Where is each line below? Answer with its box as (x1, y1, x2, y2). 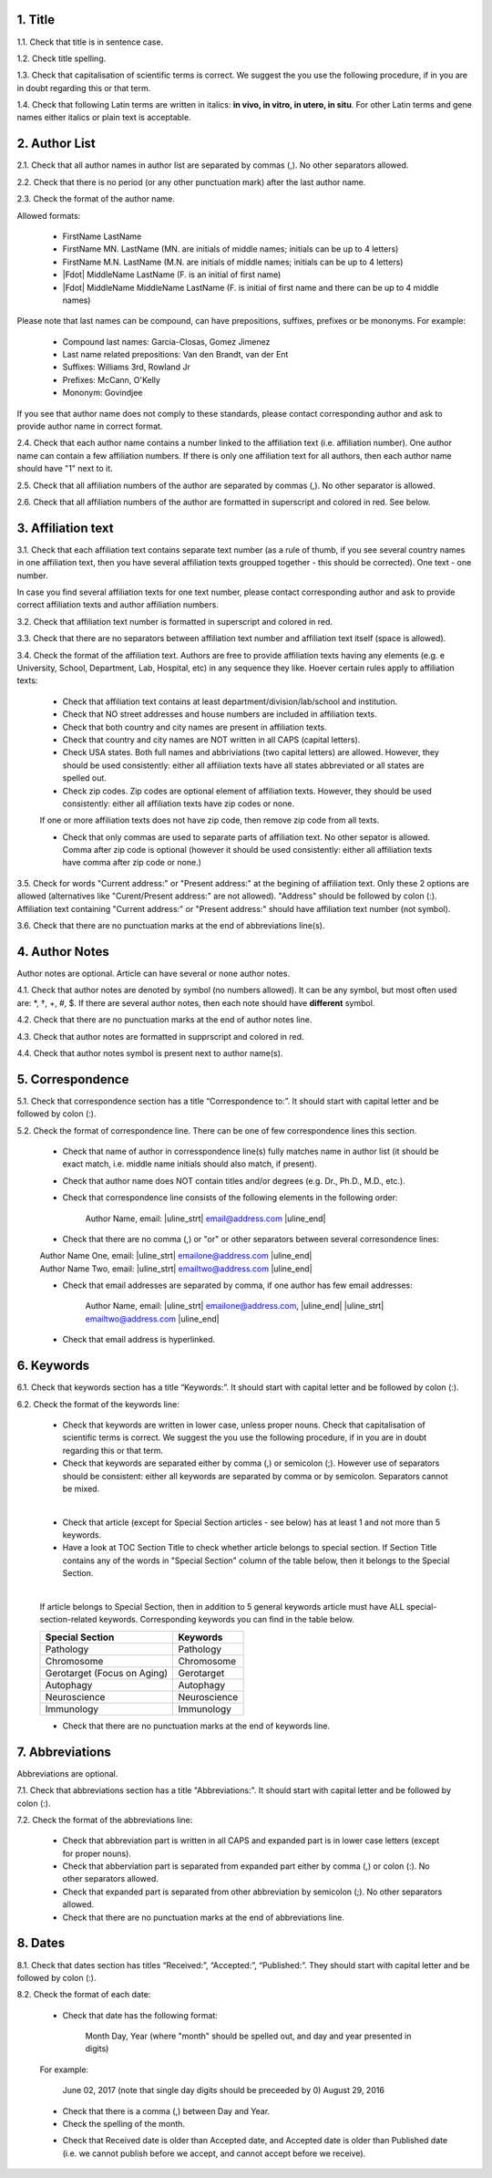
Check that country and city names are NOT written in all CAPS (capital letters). (62, 734, 361, 745)
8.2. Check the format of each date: (16, 1989, 151, 2000)
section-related (39, 1614, 97, 1625)
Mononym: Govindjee (62, 388, 143, 399)
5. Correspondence (16, 1072, 129, 1087)
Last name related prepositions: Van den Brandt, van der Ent (62, 349, 289, 360)
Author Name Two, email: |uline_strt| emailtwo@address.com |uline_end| (39, 1263, 313, 1274)
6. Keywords (16, 1358, 90, 1374)
